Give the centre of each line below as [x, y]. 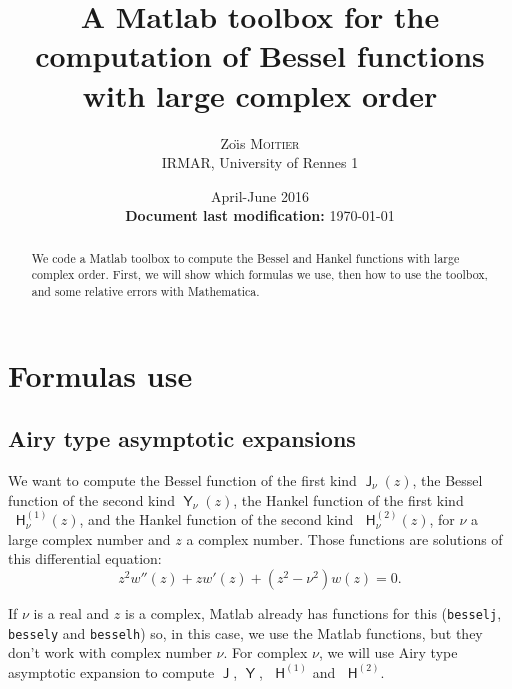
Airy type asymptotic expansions [182, 438]
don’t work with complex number [110, 652]
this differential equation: [85, 558]
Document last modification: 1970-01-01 [260, 215]
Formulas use [100, 374]
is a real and [71, 613]
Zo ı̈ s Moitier [260, 142]
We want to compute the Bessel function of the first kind [182, 480]
